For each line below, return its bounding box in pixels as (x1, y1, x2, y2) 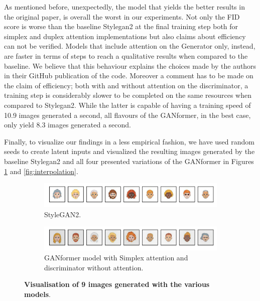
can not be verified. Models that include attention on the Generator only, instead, (4, 41, 255, 51)
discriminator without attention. (44, 262, 144, 272)
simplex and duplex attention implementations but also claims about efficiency (4, 31, 246, 41)
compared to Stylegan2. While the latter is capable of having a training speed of (4, 99, 251, 110)
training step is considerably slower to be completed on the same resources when (4, 90, 252, 100)
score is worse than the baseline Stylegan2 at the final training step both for (4, 21, 238, 32)
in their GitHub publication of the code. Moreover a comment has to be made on (4, 70, 253, 81)
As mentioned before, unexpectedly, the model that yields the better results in (4, 2, 245, 12)
